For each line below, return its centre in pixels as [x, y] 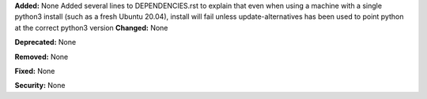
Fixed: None [35, 71]
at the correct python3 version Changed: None [91, 27]
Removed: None [42, 57]
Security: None [40, 86]
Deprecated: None [45, 42]
